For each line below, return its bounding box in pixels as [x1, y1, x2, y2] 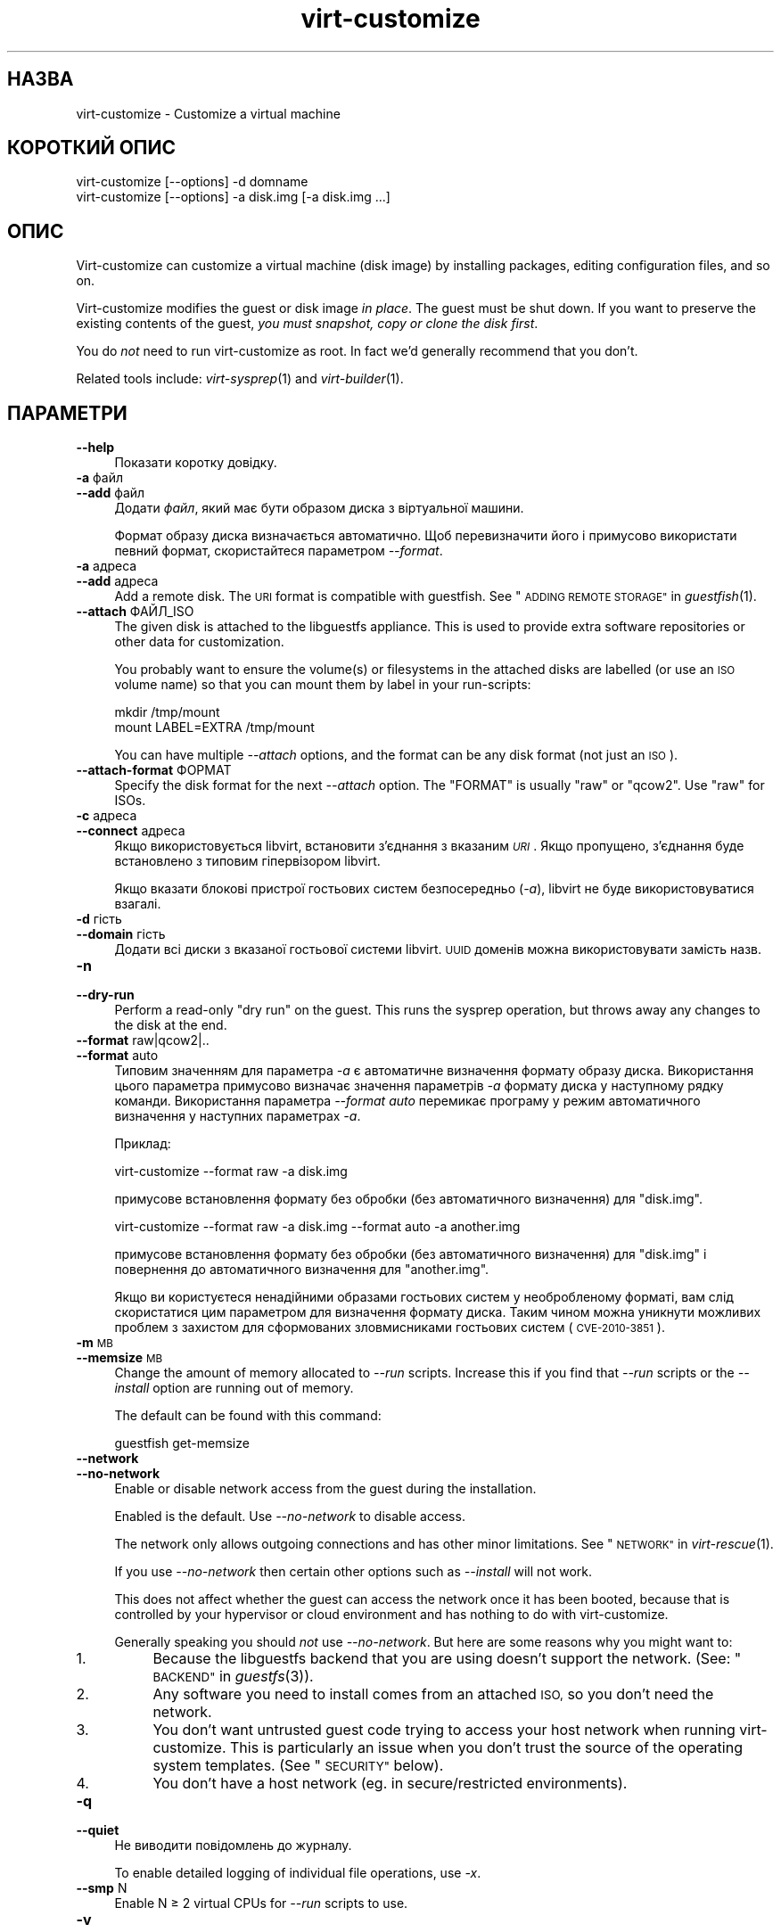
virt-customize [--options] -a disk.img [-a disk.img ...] [76, 189, 390, 205]
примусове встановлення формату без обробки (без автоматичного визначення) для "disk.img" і [114, 1246, 707, 1262]
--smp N [76, 1880, 127, 1896]
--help [76, 440, 115, 456]
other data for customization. [114, 634, 284, 650]
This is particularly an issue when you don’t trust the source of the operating [230, 1739, 743, 1757]
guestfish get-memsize [114, 1435, 250, 1451]
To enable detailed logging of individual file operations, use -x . [114, 1865, 481, 1881]
